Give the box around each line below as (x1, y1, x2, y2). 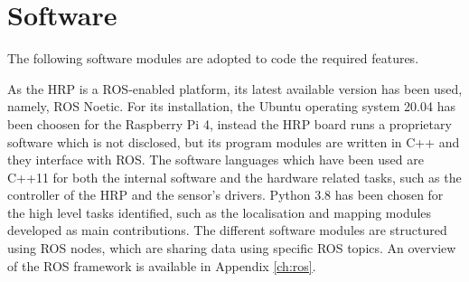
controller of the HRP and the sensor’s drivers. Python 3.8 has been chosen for (7, 185, 444, 204)
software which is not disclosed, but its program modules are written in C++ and (7, 132, 460, 151)
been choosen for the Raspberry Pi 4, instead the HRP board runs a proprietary (7, 114, 452, 133)
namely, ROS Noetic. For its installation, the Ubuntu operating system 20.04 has (7, 97, 455, 116)
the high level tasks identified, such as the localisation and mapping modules (7, 202, 432, 221)
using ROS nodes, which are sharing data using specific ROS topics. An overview (7, 239, 456, 258)
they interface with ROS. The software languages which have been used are (7, 150, 424, 169)
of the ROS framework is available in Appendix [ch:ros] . (7, 256, 316, 275)
